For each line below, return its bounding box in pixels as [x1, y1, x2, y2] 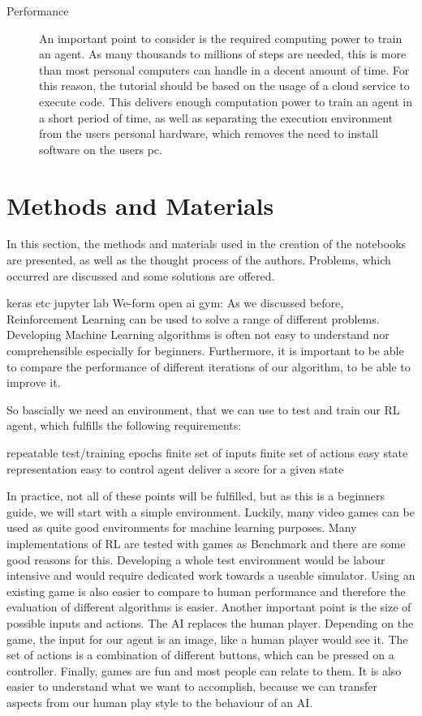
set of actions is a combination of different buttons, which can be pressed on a [6, 646, 394, 663]
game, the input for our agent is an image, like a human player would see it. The [6, 630, 408, 647]
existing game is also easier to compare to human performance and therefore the [6, 582, 406, 599]
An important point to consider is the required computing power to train [39, 29, 403, 46]
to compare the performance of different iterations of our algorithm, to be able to [6, 358, 411, 375]
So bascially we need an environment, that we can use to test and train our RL [6, 401, 400, 418]
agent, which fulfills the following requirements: [6, 417, 242, 434]
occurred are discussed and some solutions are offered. [6, 267, 275, 284]
